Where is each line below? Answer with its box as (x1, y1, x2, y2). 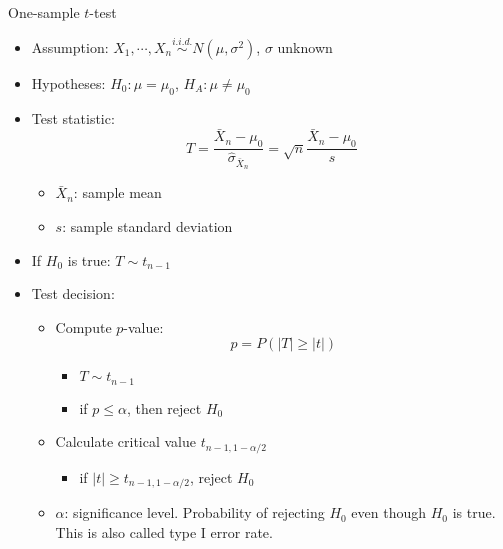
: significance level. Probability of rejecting (64, 502, 325, 523)
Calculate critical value (55, 431, 197, 452)
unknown (277, 36, 333, 57)
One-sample (8, 2, 80, 22)
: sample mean (73, 182, 162, 203)
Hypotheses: (31, 72, 106, 93)
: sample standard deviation (62, 216, 233, 237)
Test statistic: (31, 107, 115, 128)
